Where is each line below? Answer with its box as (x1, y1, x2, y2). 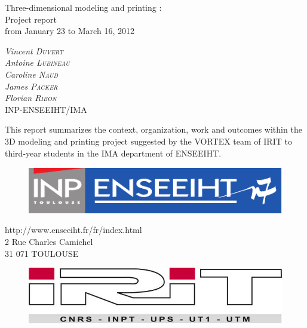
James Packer (5, 79, 58, 92)
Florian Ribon (5, 91, 57, 104)
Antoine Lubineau (5, 56, 70, 69)
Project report (5, 13, 57, 25)
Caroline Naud (5, 68, 59, 80)
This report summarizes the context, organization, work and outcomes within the (5, 123, 302, 136)
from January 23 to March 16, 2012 (5, 24, 134, 37)
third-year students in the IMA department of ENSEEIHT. (5, 146, 222, 159)
